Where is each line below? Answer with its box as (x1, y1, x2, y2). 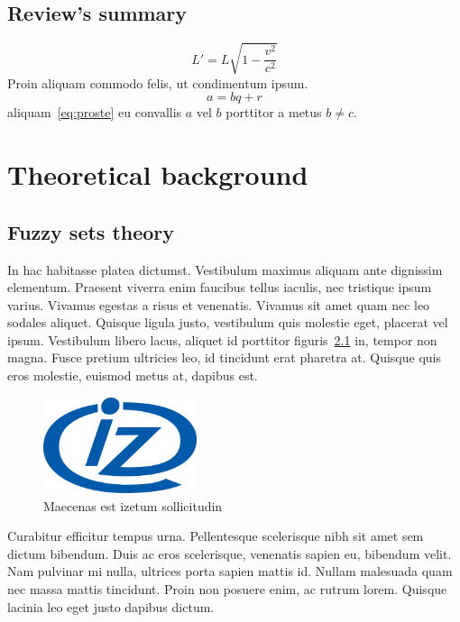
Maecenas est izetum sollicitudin (43, 496, 223, 515)
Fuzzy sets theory (7, 217, 175, 245)
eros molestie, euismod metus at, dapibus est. (7, 366, 258, 385)
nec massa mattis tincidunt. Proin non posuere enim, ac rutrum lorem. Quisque (7, 579, 447, 598)
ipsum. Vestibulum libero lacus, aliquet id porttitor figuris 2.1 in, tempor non (7, 330, 437, 349)
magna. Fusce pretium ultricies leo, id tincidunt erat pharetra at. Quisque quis (7, 348, 442, 367)
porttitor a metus (225, 103, 322, 122)
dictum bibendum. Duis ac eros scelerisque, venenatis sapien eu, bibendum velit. (7, 544, 452, 563)
